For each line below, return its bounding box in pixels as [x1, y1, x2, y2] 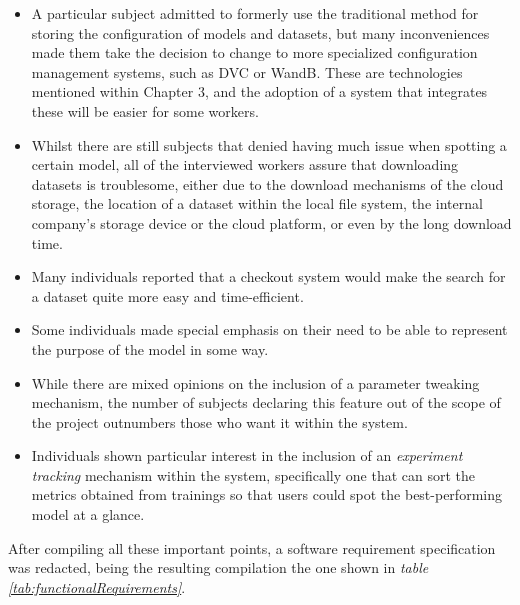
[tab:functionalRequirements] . [8, 576, 186, 597]
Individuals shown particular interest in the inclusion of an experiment [31, 445, 463, 466]
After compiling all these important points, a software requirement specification [8, 537, 496, 558]
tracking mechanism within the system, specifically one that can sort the [31, 464, 475, 485]
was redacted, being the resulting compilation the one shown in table [8, 557, 429, 578]
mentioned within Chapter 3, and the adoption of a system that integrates [31, 81, 488, 102]
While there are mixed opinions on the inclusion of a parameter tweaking [31, 372, 480, 393]
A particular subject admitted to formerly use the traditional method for [31, 3, 479, 23]
